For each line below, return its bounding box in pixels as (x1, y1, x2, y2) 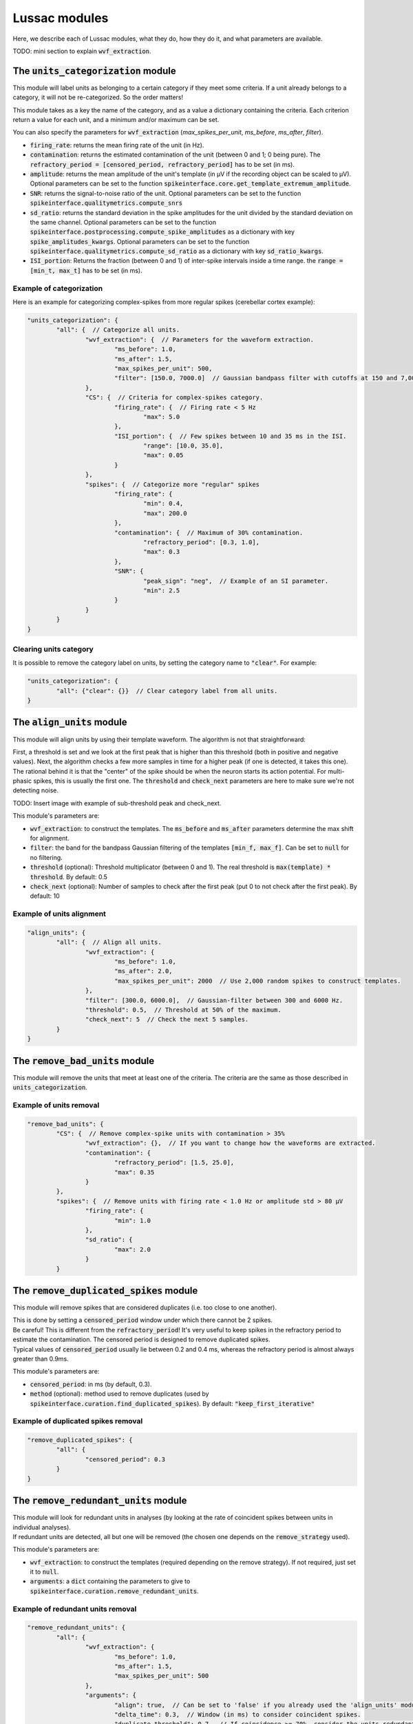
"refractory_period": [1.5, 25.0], (114, 1159, 235, 1167)
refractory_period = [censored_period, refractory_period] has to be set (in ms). (30, 160, 295, 168)
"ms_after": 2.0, (114, 968, 173, 975)
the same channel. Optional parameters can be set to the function (30, 218, 217, 226)
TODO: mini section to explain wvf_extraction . (12, 47, 151, 55)
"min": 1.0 (114, 1216, 151, 1224)
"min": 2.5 (143, 586, 180, 594)
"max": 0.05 (143, 452, 184, 459)
